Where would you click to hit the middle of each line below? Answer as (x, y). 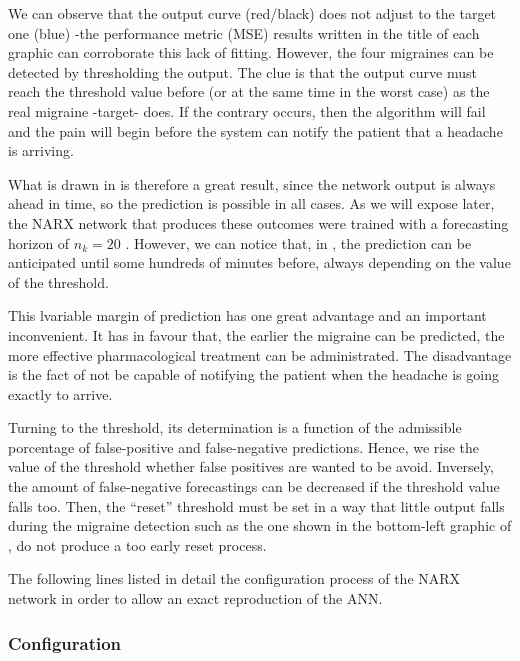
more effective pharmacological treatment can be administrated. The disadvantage (260, 354)
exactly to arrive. (60, 393)
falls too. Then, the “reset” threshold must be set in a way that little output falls (256, 505)
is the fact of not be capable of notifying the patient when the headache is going (253, 374)
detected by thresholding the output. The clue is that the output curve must (242, 71)
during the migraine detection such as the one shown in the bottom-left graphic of (260, 525)
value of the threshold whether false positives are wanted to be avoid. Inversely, (251, 466)
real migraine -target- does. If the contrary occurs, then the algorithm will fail (247, 110)
